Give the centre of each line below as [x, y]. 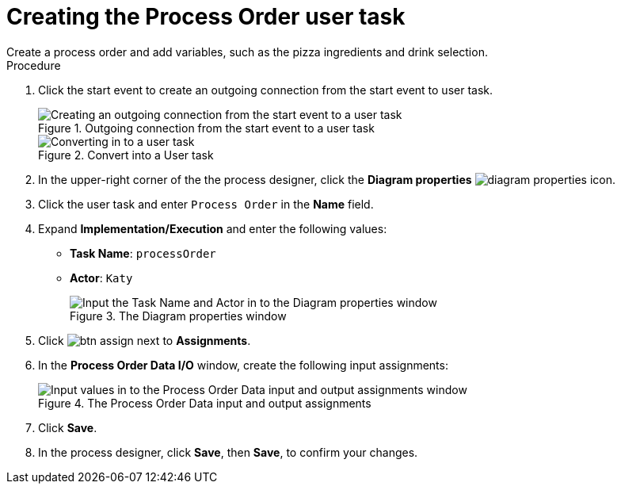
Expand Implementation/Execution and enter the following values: [213, 228]
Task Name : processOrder [143, 253]
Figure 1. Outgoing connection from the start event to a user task [206, 128]
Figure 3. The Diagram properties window [178, 316]
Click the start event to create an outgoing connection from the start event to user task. [266, 90]
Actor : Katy [101, 278]
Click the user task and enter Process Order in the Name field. [206, 204]
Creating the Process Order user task [206, 17]
